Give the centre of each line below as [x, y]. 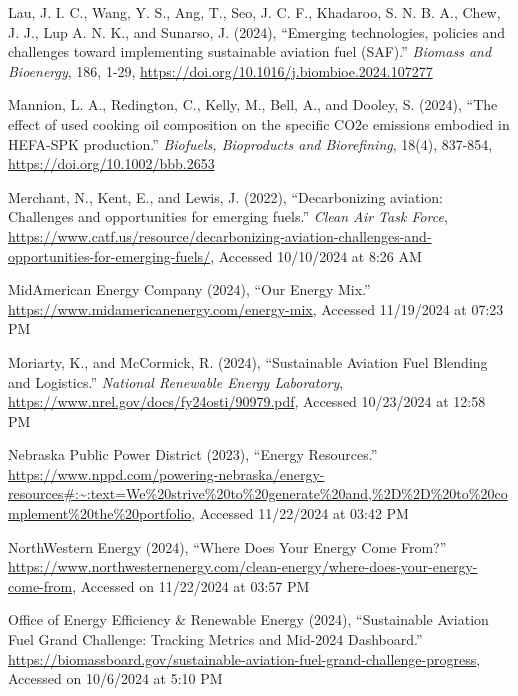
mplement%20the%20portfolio [100, 513]
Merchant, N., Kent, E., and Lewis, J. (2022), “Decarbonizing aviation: [225, 196]
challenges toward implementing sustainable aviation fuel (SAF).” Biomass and [250, 51]
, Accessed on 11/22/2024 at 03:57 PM [191, 585]
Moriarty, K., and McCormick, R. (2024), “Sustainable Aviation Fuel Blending [248, 361]
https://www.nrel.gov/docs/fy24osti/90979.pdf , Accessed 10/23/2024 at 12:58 [247, 401]
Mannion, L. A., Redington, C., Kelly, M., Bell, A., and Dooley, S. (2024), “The [253, 104]
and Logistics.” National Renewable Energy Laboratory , [176, 381]
